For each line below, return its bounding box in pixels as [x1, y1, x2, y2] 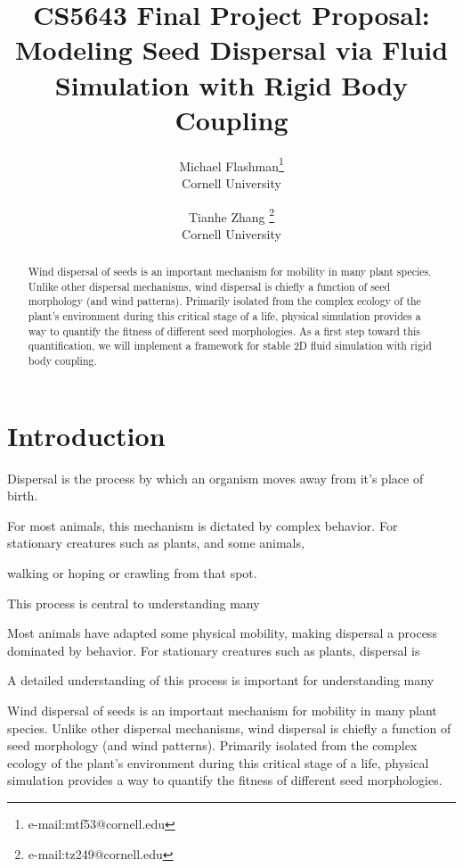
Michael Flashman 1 [179, 153, 284, 175]
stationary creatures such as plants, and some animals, [7, 533, 305, 552]
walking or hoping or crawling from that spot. [7, 564, 257, 583]
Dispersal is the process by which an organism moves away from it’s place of [7, 468, 424, 487]
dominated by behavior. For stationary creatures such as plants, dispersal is [7, 641, 420, 659]
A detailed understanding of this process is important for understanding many [7, 671, 435, 690]
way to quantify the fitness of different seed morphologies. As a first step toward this [28, 323, 421, 338]
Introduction [7, 417, 166, 453]
